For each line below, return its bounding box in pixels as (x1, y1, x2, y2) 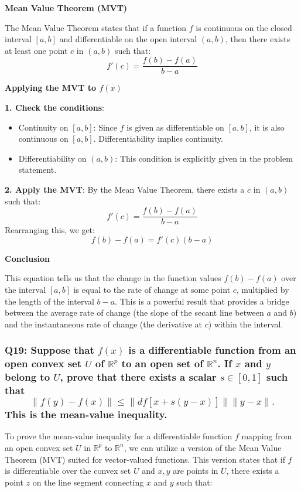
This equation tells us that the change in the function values (5, 272, 221, 284)
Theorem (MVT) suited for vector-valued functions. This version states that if (5, 453, 285, 465)
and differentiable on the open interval (59, 33, 197, 45)
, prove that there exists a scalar (60, 370, 217, 384)
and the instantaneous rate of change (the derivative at (5, 317, 203, 330)
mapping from (241, 430, 292, 442)
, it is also (249, 121, 285, 133)
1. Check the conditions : (5, 101, 104, 114)
